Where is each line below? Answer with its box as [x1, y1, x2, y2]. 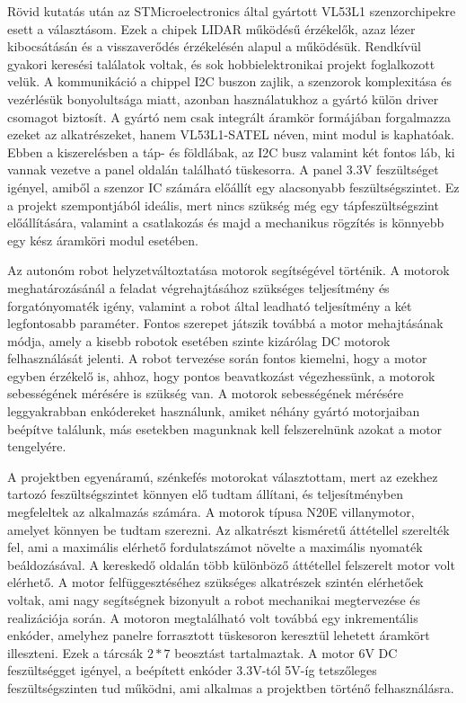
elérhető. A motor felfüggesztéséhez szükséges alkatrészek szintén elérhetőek [7, 573, 424, 592]
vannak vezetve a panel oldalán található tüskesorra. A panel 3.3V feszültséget [7, 160, 439, 179]
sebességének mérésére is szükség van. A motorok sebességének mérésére [7, 384, 404, 403]
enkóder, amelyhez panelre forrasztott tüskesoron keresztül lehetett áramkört [7, 626, 430, 645]
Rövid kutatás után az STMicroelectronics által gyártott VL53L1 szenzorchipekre [7, 2, 456, 20]
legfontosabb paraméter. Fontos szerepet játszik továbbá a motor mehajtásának [7, 314, 444, 333]
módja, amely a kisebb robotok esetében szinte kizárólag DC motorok [7, 331, 391, 350]
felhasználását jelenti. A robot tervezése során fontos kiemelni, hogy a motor [7, 349, 427, 368]
